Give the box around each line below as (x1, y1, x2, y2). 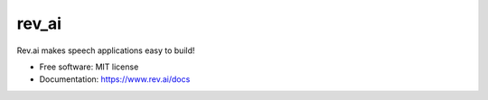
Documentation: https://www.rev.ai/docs (39, 74, 191, 85)
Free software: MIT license (39, 61, 139, 72)
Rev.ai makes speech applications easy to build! (16, 45, 195, 56)
